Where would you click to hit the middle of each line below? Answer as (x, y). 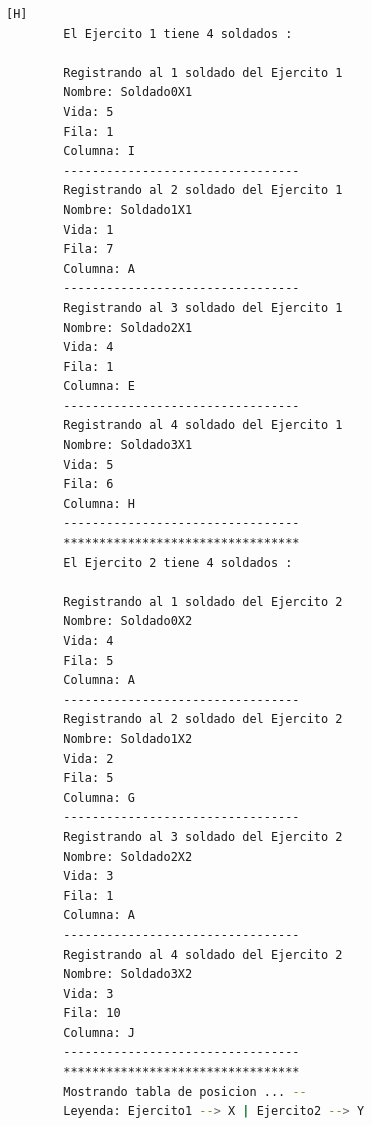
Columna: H (99, 503)
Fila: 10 (92, 1013)
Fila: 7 (88, 249)
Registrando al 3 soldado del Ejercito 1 (203, 307)
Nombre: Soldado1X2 (128, 738)
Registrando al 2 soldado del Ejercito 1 (203, 190)
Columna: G (99, 797)
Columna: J (99, 1032)
